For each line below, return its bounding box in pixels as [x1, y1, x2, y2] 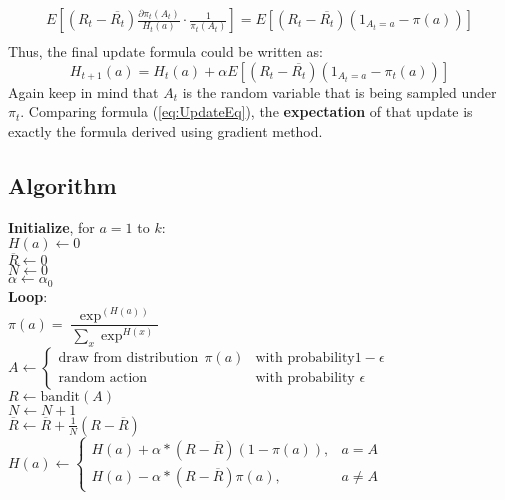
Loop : [8, 285, 48, 306]
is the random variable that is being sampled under [182, 81, 497, 102]
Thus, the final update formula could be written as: [8, 41, 323, 62]
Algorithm [8, 169, 117, 200]
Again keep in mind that [8, 81, 159, 102]
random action [58, 371, 148, 386]
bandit [40, 389, 81, 404]
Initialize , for [8, 216, 95, 237]
